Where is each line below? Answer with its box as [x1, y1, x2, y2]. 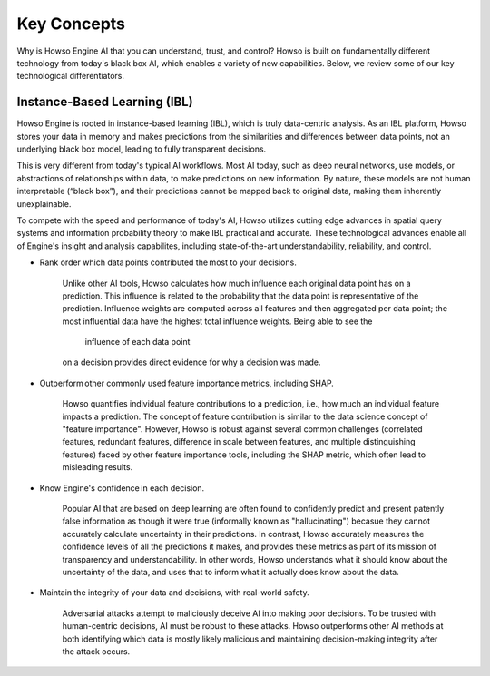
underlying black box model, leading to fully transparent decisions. [16, 143, 267, 154]
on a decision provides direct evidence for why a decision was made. [62, 357, 321, 367]
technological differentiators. [16, 71, 124, 82]
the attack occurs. [62, 645, 131, 657]
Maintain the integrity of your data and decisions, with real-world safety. [39, 587, 309, 598]
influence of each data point [84, 337, 191, 348]
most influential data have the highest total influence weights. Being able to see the [62, 316, 373, 327]
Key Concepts [16, 14, 126, 34]
